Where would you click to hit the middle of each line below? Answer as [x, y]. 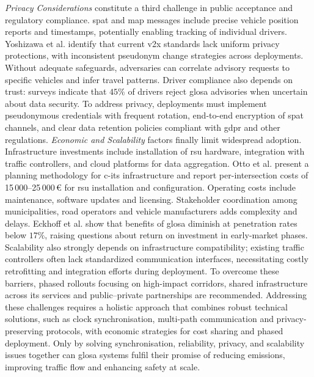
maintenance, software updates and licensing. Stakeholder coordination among [151, 199]
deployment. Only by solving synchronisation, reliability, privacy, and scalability [155, 342]
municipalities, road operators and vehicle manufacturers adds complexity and [151, 211]
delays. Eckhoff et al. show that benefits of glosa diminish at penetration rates [151, 223]
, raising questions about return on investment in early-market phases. [176, 235]
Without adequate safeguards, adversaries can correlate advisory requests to [147, 67]
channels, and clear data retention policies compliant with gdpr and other [143, 127]
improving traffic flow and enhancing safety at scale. [103, 366]
